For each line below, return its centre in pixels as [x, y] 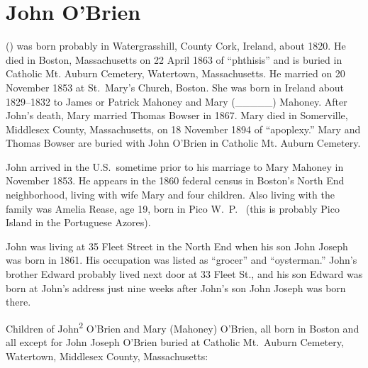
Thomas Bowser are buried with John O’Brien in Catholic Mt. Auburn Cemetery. [183, 143]
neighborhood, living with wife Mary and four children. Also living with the [170, 195]
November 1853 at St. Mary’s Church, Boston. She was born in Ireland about [175, 87]
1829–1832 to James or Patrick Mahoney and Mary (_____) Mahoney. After [177, 101]
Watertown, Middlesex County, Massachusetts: [107, 356]
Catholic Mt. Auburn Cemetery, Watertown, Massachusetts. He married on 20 [175, 73]
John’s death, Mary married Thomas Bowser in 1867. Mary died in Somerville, [177, 115]
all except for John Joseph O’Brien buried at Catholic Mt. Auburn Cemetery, [175, 342]
